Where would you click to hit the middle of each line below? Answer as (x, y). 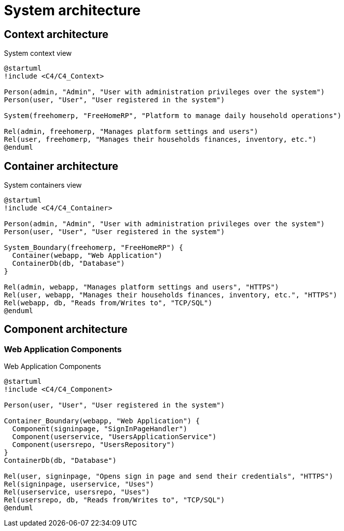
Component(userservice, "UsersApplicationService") (114, 437)
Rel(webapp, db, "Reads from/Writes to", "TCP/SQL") (108, 303)
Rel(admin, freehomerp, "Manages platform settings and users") (131, 132)
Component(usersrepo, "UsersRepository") (93, 445)
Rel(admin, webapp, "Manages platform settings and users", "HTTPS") (142, 287)
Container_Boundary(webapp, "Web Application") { (102, 421)
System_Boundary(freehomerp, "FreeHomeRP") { (94, 248)
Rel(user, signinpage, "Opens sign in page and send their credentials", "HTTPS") (169, 476)
